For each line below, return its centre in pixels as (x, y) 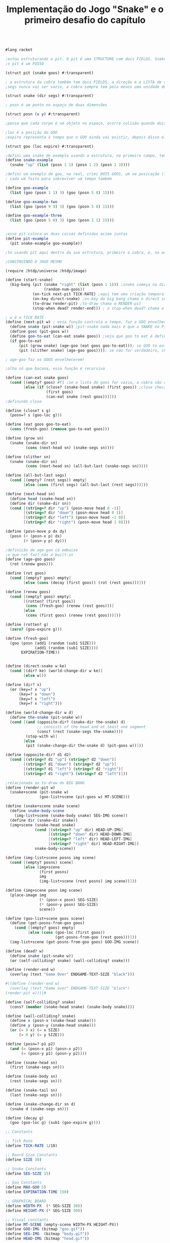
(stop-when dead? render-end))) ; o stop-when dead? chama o (98, 308)
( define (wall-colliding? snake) (40, 1016)
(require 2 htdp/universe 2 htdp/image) (46, 271)
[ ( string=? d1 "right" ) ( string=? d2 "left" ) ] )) (76, 774)
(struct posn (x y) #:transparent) (43, 114)
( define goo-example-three (34, 216)
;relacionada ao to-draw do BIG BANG (45, 783)
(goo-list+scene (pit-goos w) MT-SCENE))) (84, 797)
